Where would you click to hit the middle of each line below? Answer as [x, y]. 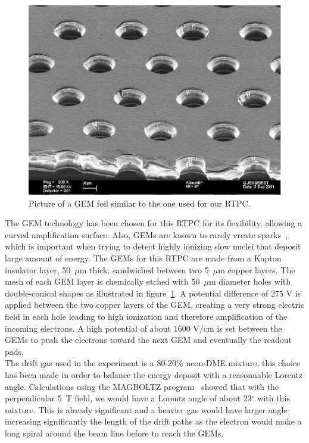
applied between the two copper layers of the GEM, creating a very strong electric [155, 305]
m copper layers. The [257, 269]
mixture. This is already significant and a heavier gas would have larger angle [146, 409]
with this [274, 398]
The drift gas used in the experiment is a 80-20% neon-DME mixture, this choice [153, 363]
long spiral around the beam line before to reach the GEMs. [114, 433]
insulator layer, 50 [38, 269]
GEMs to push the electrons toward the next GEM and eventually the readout [149, 340]
